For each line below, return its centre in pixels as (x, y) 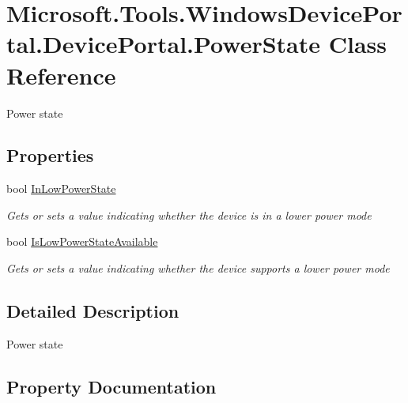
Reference (61, 75)
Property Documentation (111, 386)
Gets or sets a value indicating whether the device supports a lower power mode (198, 268)
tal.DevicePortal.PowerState (164, 44)
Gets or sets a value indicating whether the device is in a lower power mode (189, 215)
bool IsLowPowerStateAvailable (82, 241)
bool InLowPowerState (61, 188)
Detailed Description (93, 311)
